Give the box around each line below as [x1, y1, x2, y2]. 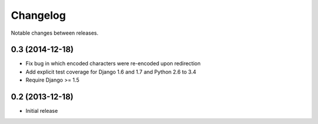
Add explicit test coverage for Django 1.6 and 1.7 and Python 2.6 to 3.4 [25, 68, 197, 75]
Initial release [25, 108, 58, 115]
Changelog [11, 9, 66, 22]
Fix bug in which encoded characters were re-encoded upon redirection [25, 60, 201, 67]
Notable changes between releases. [11, 29, 98, 36]
